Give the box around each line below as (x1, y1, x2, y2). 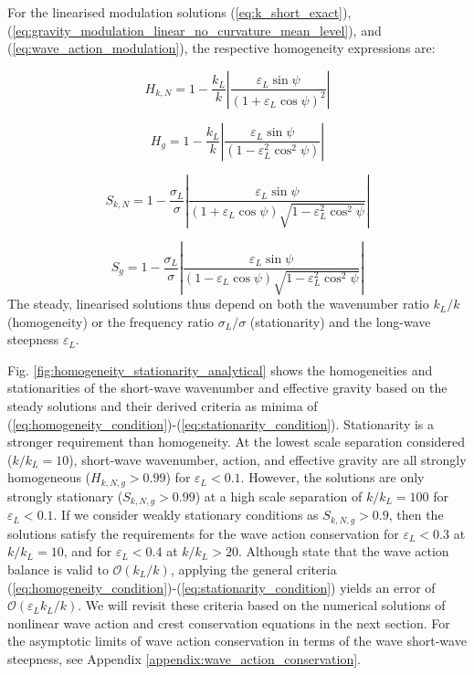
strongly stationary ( (7, 486, 123, 505)
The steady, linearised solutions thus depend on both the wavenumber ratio (7, 294, 429, 313)
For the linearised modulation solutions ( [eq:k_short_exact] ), (7, 3, 352, 21)
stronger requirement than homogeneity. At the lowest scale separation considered (7, 432, 466, 451)
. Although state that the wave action (237, 542, 449, 561)
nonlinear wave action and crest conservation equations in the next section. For (7, 613, 450, 632)
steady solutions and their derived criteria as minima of (7, 396, 318, 416)
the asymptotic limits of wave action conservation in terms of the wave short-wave (7, 631, 467, 650)
